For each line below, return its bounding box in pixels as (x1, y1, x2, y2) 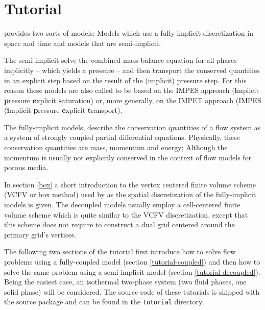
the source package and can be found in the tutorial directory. (4, 296, 204, 307)
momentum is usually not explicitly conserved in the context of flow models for (4, 152, 252, 162)
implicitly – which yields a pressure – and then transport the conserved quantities (4, 64, 260, 75)
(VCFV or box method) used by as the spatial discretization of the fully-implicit (4, 189, 256, 200)
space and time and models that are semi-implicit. (4, 37, 161, 48)
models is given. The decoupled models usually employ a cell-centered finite (4, 199, 240, 210)
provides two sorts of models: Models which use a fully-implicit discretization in (4, 28, 253, 38)
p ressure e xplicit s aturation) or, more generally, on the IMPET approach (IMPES (4, 94, 261, 105)
